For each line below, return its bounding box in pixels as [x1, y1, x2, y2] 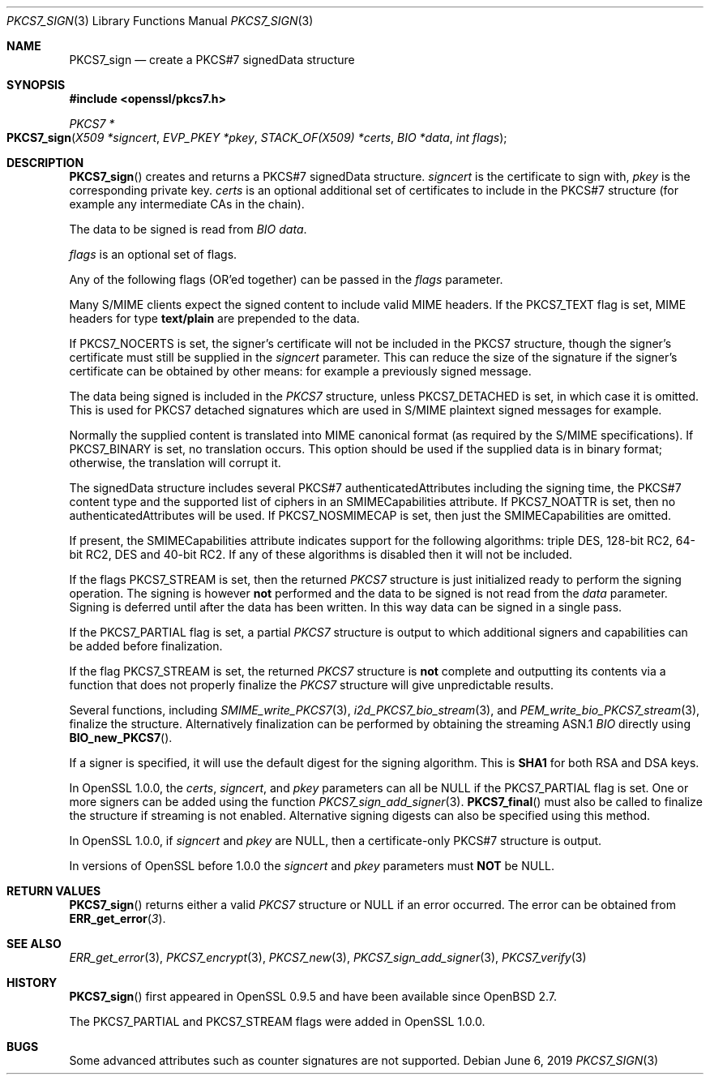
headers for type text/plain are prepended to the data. [69, 311, 360, 325]
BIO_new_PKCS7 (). [69, 731, 173, 744]
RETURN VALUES [6, 884, 101, 898]
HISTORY [6, 976, 58, 989]
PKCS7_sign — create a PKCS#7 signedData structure [69, 53, 355, 66]
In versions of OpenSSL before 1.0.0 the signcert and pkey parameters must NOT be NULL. [69, 859, 555, 873]
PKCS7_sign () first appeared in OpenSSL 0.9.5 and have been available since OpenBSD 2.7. [69, 989, 558, 1003]
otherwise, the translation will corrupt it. [69, 456, 281, 470]
